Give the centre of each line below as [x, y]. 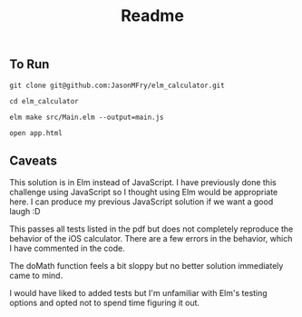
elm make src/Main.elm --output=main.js [87, 117]
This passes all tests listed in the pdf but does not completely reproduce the [151, 229]
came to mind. [36, 276]
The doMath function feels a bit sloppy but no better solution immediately [146, 266]
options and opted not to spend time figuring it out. [105, 303]
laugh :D [25, 212]
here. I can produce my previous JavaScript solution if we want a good [141, 202]
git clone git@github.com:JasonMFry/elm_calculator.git [117, 85]
